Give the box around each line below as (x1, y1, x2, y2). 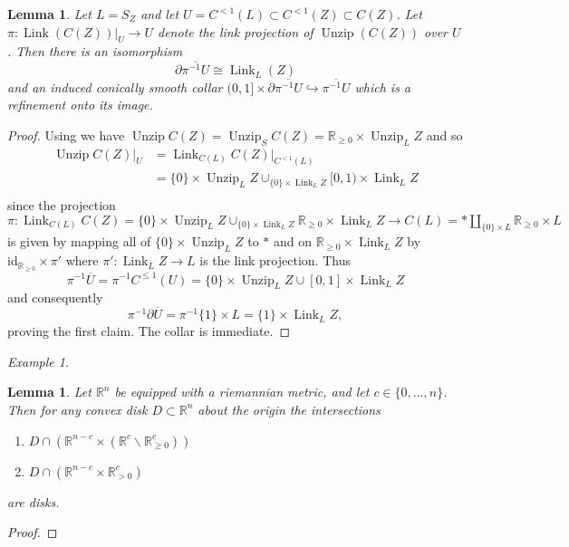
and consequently (7, 288, 103, 307)
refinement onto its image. (7, 95, 153, 114)
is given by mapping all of (7, 232, 151, 251)
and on (273, 232, 313, 251)
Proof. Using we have (7, 125, 125, 144)
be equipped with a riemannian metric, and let (114, 382, 370, 401)
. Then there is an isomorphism (7, 42, 183, 61)
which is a (354, 77, 411, 96)
